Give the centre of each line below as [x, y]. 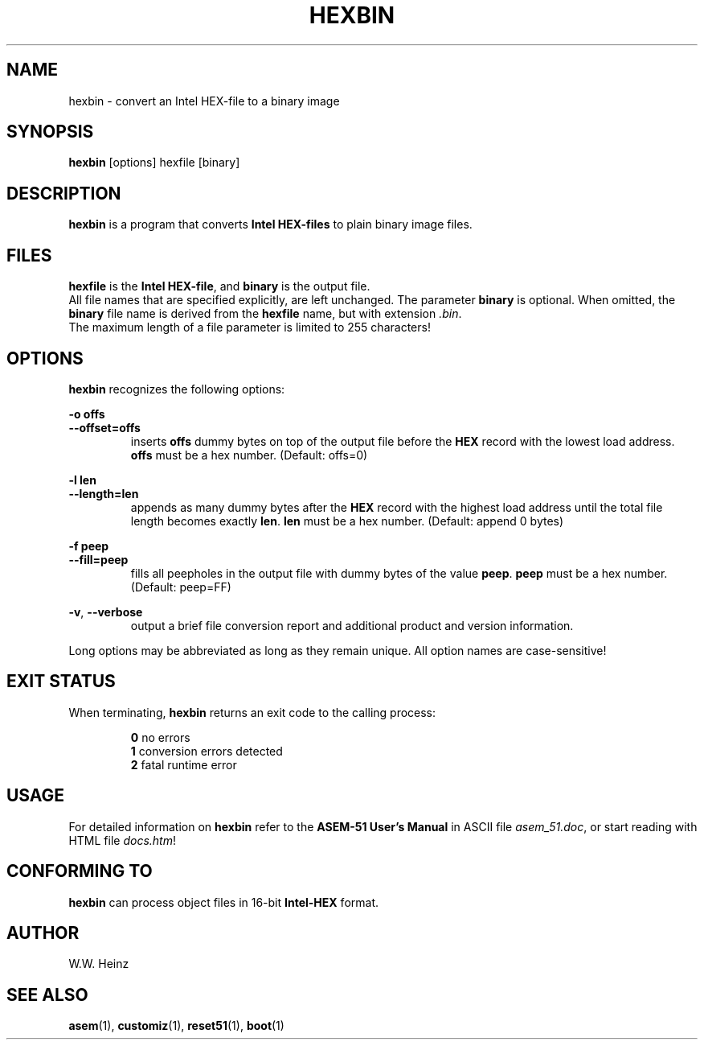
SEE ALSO [47, 995]
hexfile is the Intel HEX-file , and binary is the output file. [219, 286]
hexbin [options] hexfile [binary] [154, 163]
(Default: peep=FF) [181, 587]
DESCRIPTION [64, 193]
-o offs [87, 414]
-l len [82, 480]
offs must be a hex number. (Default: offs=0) [249, 455]
